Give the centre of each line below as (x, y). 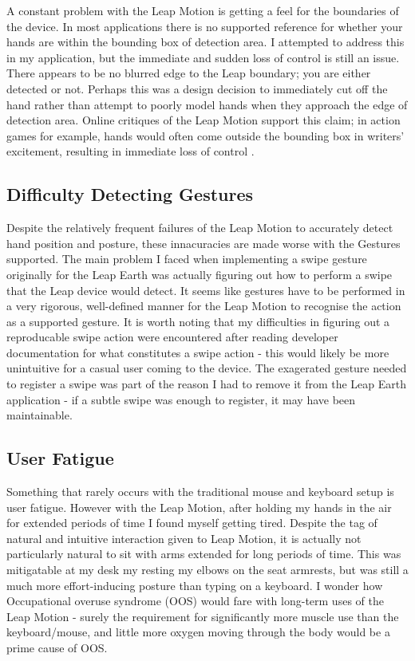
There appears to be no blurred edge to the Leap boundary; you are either (189, 73)
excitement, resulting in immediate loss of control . (130, 151)
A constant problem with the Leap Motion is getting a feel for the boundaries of (203, 10)
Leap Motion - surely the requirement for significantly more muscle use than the (203, 616)
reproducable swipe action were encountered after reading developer (172, 337)
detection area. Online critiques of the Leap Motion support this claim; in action (204, 120)
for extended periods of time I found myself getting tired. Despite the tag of (192, 523)
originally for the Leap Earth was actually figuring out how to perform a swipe (200, 274)
